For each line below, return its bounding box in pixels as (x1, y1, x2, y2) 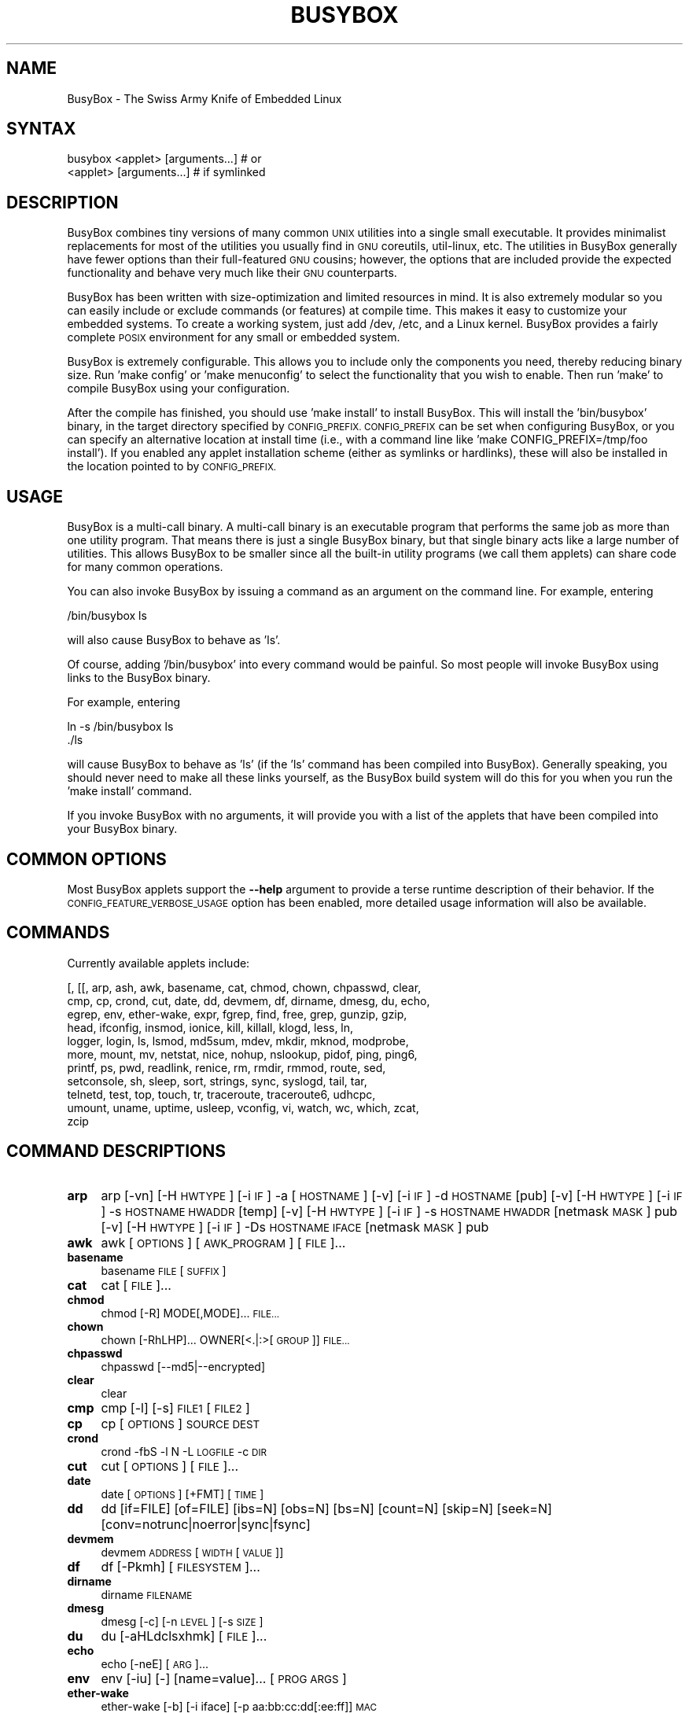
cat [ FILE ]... (101, 1276, 171, 1293)
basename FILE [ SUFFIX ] (101, 1263, 227, 1277)
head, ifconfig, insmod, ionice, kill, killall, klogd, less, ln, (67, 1020, 354, 1034)
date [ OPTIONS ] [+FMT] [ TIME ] (101, 1486, 264, 1501)
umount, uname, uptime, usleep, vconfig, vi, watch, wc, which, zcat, (67, 1100, 419, 1114)
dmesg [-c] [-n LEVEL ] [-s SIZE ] (101, 1614, 263, 1628)
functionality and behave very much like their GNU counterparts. (67, 266, 397, 280)
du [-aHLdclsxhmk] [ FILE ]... (101, 1627, 267, 1644)
